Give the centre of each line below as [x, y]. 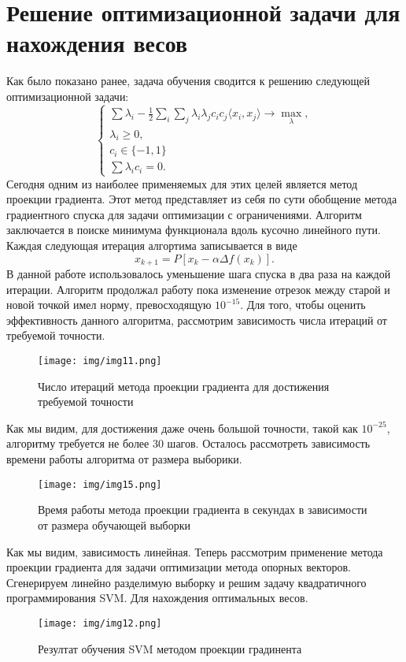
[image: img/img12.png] [100, 623]
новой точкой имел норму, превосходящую [109, 305]
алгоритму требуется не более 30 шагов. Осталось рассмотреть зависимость [188, 443]
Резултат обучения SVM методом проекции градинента [170, 648]
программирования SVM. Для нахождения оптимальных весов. [157, 598]
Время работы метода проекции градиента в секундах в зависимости [203, 510]
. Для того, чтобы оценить [303, 305]
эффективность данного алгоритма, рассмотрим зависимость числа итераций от [197, 320]
